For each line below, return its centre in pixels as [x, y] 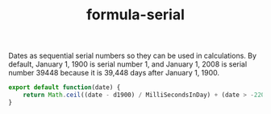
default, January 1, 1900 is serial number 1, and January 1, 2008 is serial [128, 64]
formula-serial [135, 15]
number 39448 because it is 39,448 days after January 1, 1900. [114, 73]
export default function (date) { [65, 88]
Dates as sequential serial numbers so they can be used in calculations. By [132, 56]
